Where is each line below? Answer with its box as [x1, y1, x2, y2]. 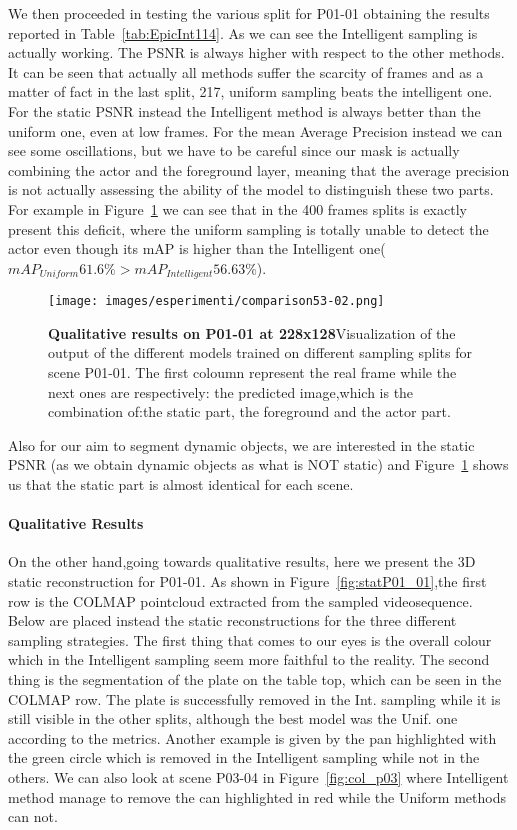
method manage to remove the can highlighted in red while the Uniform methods [8, 786, 506, 807]
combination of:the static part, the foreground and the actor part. [48, 401, 451, 422]
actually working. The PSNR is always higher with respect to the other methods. [8, 42, 505, 63]
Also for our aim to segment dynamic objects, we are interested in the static [8, 434, 475, 455]
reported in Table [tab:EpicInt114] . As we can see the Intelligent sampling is [8, 22, 478, 43]
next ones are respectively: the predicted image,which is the [48, 381, 414, 402]
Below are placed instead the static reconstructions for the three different [8, 610, 457, 631]
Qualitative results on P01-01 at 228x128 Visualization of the [48, 322, 456, 343]
